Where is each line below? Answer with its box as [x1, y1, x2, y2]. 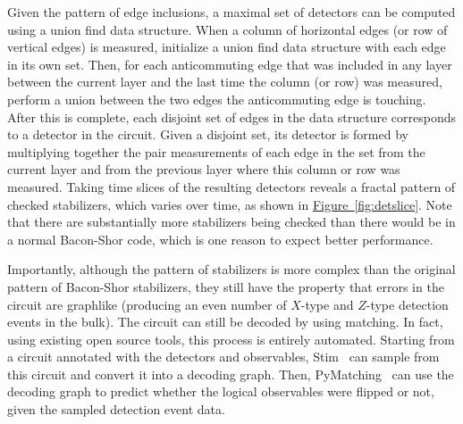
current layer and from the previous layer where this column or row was [7, 160, 400, 179]
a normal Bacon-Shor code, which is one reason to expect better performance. [7, 229, 434, 248]
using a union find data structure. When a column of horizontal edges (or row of [7, 20, 448, 38]
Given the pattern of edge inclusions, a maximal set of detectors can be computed [7, 3, 456, 21]
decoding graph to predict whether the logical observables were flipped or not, [7, 382, 434, 401]
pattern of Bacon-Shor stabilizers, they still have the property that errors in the [7, 277, 444, 295]
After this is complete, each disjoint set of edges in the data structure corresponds [7, 107, 457, 126]
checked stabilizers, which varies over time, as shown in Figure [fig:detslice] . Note [7, 195, 452, 213]
